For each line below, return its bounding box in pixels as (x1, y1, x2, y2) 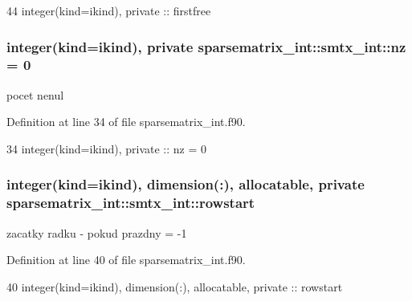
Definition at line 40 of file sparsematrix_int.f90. (6, 251, 246, 268)
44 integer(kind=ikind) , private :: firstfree (6, 2, 211, 18)
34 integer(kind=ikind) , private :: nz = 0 (6, 140, 207, 157)
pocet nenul (6, 86, 64, 103)
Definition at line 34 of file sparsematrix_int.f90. (6, 113, 246, 130)
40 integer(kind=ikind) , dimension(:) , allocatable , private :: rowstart (6, 278, 343, 295)
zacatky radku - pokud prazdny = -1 (6, 224, 187, 241)
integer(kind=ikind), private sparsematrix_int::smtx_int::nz (6, 36, 406, 56)
